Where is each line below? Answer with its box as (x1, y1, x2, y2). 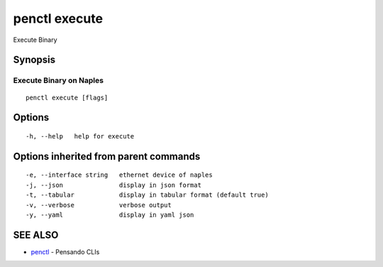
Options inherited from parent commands (13, 150, 201, 163)
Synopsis (13, 54, 56, 66)
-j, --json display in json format (26, 181, 202, 189)
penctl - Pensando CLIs (30, 247, 100, 256)
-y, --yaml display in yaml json (26, 210, 194, 219)
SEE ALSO (13, 229, 59, 241)
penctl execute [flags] (26, 93, 109, 102)
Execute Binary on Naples (13, 75, 104, 85)
